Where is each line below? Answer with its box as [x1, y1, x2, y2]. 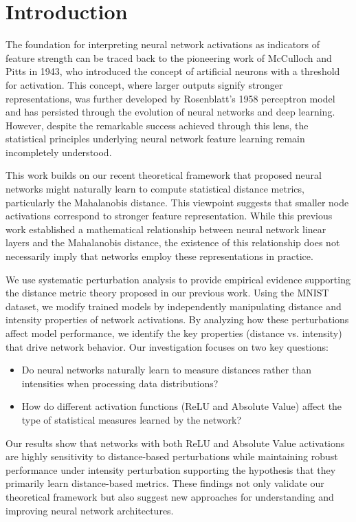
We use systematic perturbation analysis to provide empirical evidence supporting [5, 272, 351, 286]
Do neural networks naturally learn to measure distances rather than [21, 362, 311, 377]
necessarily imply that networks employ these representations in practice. [5, 249, 313, 263]
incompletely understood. [5, 144, 112, 159]
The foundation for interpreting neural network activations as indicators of [5, 37, 320, 52]
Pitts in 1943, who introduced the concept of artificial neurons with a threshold [5, 64, 340, 78]
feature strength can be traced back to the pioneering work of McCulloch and [5, 50, 332, 65]
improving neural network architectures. [5, 503, 174, 517]
